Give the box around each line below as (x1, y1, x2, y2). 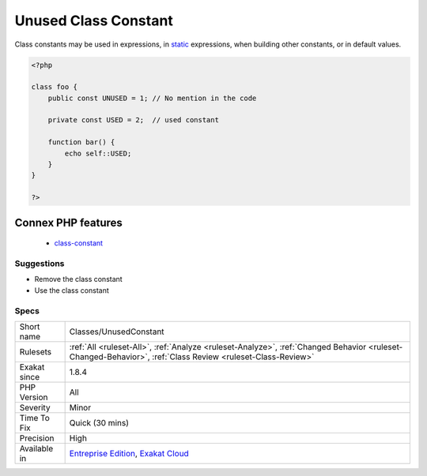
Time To (19, 412, 51, 423)
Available (19, 443, 54, 454)
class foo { (31, 83, 78, 92)
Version (19, 392, 48, 403)
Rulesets (19, 346, 51, 357)
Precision (19, 433, 55, 444)
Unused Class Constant (14, 12, 173, 29)
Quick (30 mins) (69, 417, 130, 428)
